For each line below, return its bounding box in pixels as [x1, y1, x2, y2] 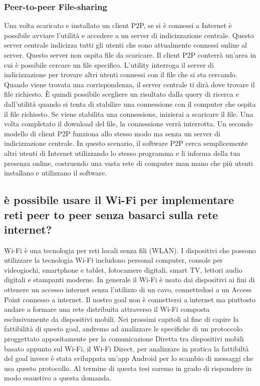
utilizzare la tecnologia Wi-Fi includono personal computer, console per [4, 255, 223, 265]
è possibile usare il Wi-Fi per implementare [4, 192, 234, 208]
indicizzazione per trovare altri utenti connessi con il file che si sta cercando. [4, 69, 237, 80]
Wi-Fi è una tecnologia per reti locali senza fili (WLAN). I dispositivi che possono [4, 245, 256, 255]
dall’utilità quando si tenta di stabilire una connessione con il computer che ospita [4, 98, 256, 109]
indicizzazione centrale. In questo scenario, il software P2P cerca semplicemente [4, 138, 248, 148]
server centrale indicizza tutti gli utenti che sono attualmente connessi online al [4, 40, 247, 50]
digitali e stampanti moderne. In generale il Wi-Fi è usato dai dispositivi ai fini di [4, 274, 255, 285]
